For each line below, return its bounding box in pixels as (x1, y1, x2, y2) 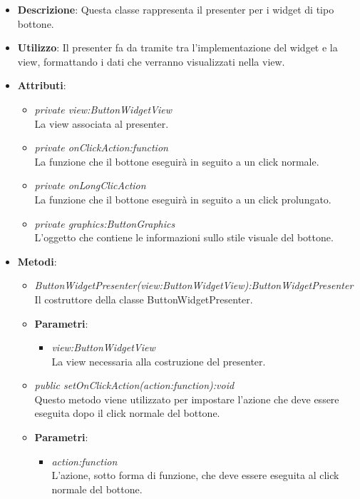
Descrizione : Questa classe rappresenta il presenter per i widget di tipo (17, 2, 334, 16)
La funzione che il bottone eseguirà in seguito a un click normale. (34, 153, 319, 168)
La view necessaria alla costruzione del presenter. (51, 353, 266, 368)
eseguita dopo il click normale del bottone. (34, 405, 220, 420)
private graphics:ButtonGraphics (34, 216, 175, 231)
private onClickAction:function (34, 140, 168, 155)
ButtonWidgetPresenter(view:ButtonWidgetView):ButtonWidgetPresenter (34, 278, 354, 293)
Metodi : (17, 253, 57, 268)
